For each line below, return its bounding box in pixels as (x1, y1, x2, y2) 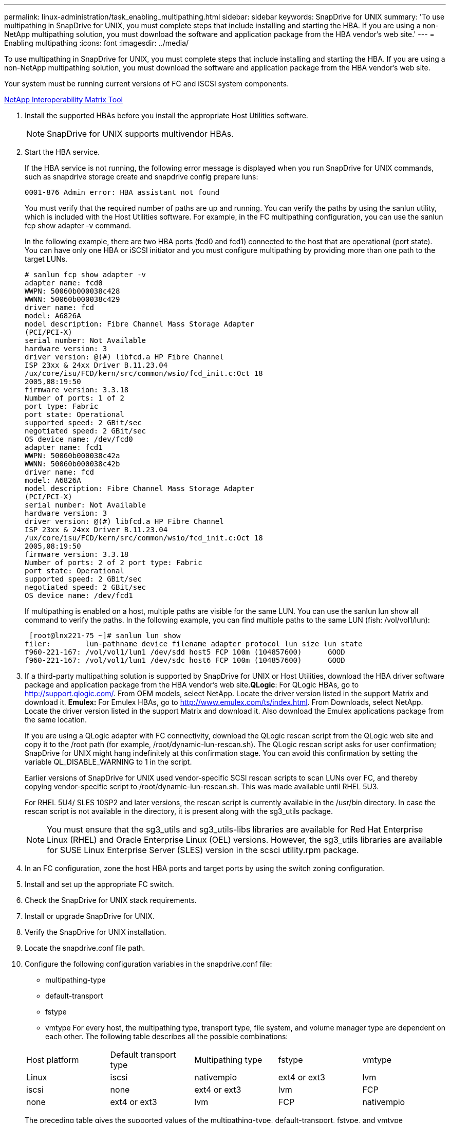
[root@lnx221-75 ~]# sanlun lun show (29, 631, 181, 640)
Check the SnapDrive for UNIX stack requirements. (25, 896, 197, 904)
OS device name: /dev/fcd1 (25, 591, 133, 600)
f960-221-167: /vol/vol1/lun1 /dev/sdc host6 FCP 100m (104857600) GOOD (25, 656, 345, 664)
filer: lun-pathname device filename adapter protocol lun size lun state (25, 640, 363, 648)
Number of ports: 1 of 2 (25, 394, 124, 402)
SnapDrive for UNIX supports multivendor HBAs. (47, 129, 234, 139)
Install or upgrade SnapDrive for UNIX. (25, 912, 155, 920)
